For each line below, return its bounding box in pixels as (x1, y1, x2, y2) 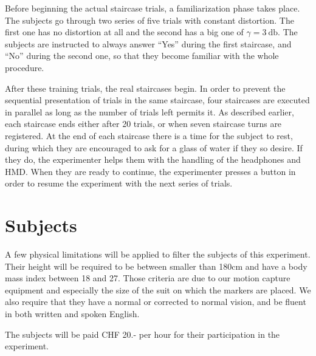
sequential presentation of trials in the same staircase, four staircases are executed (5, 94, 310, 106)
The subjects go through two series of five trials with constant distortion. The (5, 13, 294, 26)
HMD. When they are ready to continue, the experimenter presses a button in (5, 165, 296, 177)
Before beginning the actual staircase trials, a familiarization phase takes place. (5, 2, 300, 14)
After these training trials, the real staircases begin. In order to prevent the (5, 81, 286, 94)
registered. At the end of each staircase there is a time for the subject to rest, (5, 129, 293, 142)
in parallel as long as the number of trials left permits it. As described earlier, (5, 105, 294, 118)
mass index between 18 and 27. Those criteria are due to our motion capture (5, 272, 290, 284)
